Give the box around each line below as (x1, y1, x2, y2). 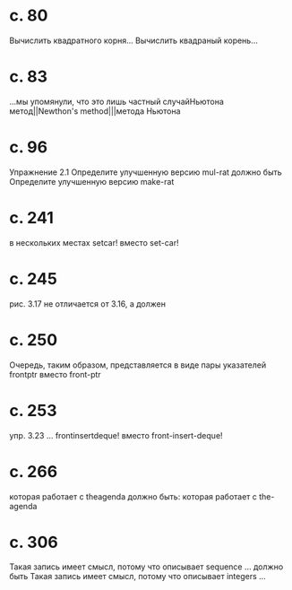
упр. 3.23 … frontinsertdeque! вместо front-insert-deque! (9, 429, 223, 440)
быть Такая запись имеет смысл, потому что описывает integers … (9, 571, 266, 582)
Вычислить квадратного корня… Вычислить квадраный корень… (9, 35, 258, 46)
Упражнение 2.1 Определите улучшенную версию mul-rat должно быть (9, 167, 282, 178)
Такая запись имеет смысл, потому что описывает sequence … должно (9, 561, 284, 572)
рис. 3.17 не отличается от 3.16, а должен (9, 298, 166, 309)
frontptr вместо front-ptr (9, 369, 101, 379)
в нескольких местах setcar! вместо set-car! (9, 237, 179, 247)
